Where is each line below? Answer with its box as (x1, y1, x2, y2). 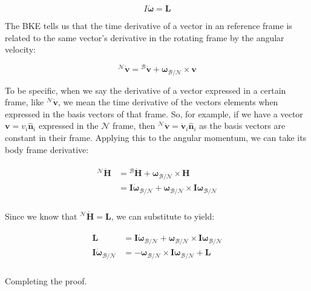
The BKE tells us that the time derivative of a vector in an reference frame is (5, 19, 292, 32)
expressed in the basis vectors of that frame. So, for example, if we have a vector (5, 107, 303, 120)
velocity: (5, 43, 36, 56)
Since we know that (5, 209, 77, 222)
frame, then (112, 119, 155, 132)
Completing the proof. (5, 274, 87, 287)
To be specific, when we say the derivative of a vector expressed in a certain (5, 83, 286, 96)
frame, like (5, 96, 44, 108)
